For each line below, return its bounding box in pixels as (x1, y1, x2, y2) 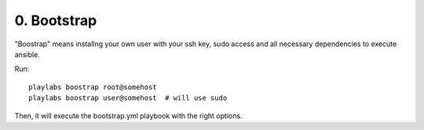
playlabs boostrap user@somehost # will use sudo (28, 94, 228, 103)
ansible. (14, 49, 41, 59)
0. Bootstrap (14, 12, 97, 29)
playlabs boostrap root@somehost (28, 82, 157, 92)
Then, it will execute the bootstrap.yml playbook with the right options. (14, 110, 243, 121)
